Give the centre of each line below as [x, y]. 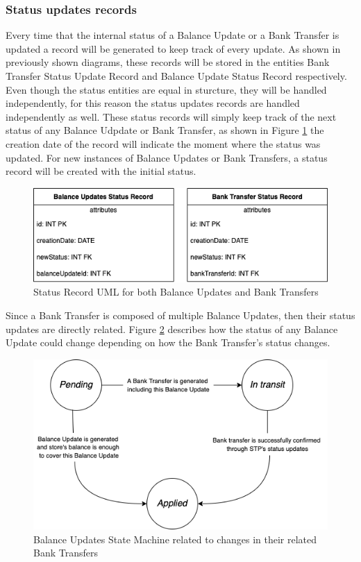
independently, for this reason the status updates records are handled [153, 103]
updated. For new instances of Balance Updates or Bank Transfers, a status [167, 157]
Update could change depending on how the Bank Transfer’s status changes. [168, 342]
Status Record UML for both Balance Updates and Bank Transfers [176, 292]
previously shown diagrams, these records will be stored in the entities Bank [168, 62]
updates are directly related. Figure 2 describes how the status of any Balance [172, 329]
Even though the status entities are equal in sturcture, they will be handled [166, 89]
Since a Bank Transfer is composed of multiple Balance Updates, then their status [180, 315]
